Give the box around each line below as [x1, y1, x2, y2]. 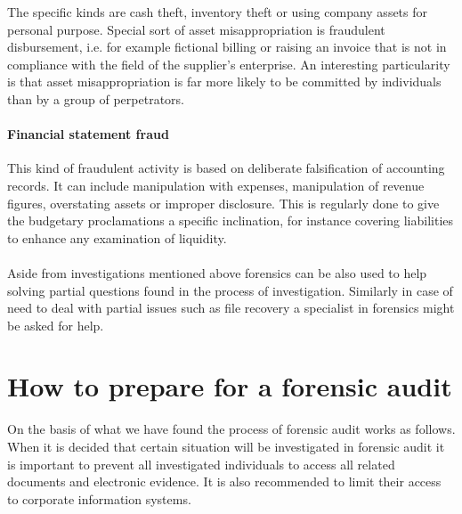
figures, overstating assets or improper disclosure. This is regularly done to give [7, 193, 440, 212]
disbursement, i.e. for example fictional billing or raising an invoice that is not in [7, 37, 447, 56]
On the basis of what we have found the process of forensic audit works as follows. [7, 420, 456, 438]
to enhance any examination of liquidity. [7, 228, 227, 247]
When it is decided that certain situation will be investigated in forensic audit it [7, 437, 445, 456]
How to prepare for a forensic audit [7, 368, 452, 404]
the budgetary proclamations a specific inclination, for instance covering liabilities [7, 211, 454, 230]
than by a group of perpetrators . [7, 89, 185, 108]
